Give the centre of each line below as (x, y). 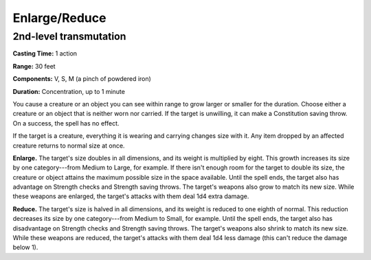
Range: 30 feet (34, 66)
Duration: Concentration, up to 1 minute (69, 91)
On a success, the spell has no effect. (66, 123)
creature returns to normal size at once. (69, 145)
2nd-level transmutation (69, 36)
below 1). (25, 248)
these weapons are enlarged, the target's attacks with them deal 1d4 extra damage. (131, 196)
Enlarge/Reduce (59, 18)
